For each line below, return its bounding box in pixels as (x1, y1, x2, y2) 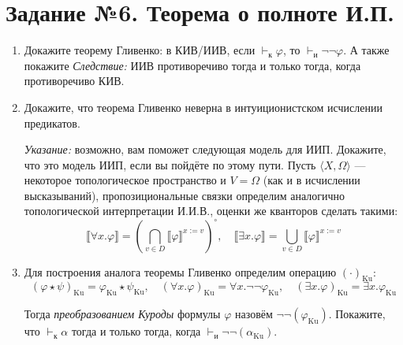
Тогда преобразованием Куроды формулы (24, 306, 221, 322)
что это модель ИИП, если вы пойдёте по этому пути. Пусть (24, 156, 316, 172)
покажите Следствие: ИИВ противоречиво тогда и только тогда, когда (24, 57, 361, 73)
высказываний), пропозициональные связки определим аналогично (24, 187, 345, 203)
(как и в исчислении (263, 172, 360, 188)
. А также (343, 42, 390, 58)
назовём (235, 306, 273, 322)
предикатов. (24, 114, 80, 131)
